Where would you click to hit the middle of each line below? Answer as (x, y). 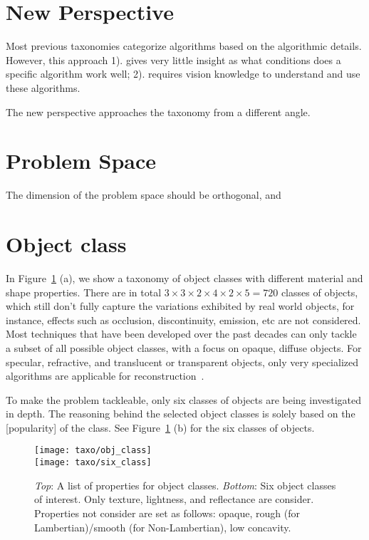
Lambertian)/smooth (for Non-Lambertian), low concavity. (163, 527)
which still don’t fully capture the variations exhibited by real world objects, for (180, 306)
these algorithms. (43, 87)
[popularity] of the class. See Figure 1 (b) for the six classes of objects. (160, 427)
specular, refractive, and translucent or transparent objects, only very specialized (182, 362)
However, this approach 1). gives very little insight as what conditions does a (173, 59)
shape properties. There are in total (84, 292)
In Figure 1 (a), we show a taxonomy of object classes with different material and (184, 277)
